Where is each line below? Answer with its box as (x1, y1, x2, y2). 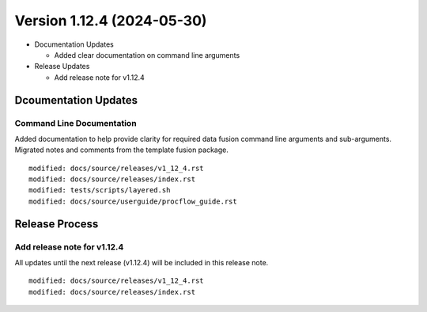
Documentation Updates (34, 40, 114, 49)
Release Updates (34, 62, 90, 71)
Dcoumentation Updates (14, 93, 138, 107)
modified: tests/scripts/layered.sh (28, 186, 171, 195)
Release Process (14, 217, 99, 230)
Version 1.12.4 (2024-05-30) (14, 12, 207, 29)
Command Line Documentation (14, 117, 138, 128)
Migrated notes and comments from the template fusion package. (14, 145, 229, 154)
